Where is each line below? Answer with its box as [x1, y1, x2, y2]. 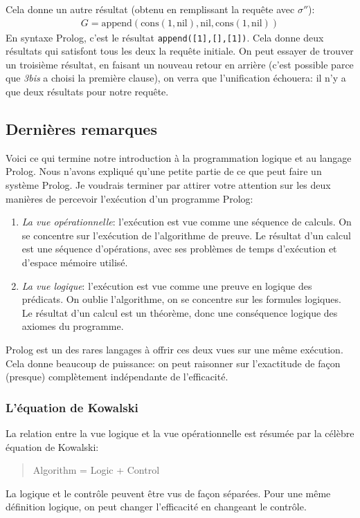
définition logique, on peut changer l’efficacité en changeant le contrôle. [6, 499, 307, 514]
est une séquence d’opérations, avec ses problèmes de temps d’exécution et [21, 241, 337, 256]
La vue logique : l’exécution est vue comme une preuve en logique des [21, 278, 312, 293]
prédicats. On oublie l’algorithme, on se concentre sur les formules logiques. [21, 292, 341, 306]
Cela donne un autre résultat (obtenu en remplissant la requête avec [6, 2, 295, 16]
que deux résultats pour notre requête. [6, 84, 169, 99]
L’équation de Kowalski [6, 398, 138, 416]
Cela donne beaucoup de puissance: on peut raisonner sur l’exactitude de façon [6, 355, 341, 370]
